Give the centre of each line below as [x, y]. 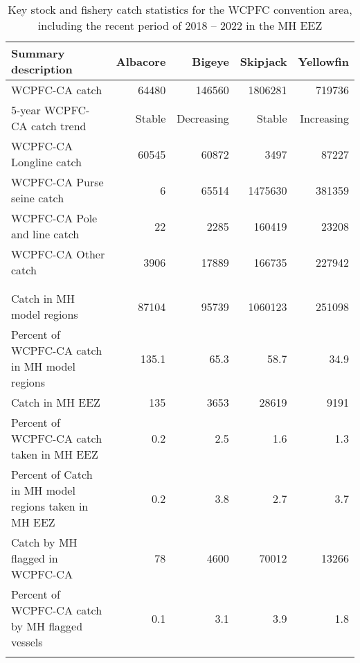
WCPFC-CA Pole [54, 218]
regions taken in [50, 506]
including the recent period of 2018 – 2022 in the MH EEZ [180, 25]
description [42, 69]
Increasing [324, 118]
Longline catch [47, 162]
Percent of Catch [52, 474]
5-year [26, 110]
